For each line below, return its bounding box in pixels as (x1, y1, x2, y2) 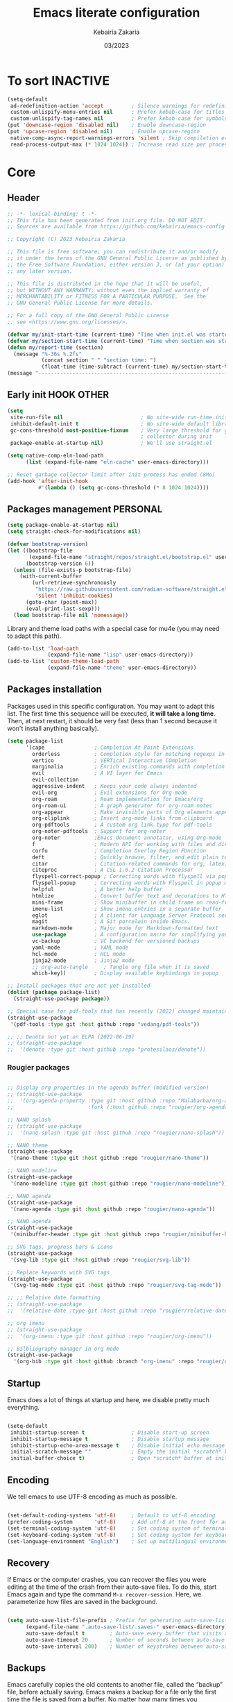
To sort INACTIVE (7, 73, 110, 88)
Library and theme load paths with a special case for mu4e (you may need (7, 624, 220, 632)
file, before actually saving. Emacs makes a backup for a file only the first (7, 1688, 217, 1696)
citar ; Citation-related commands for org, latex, (32, 860, 228, 867)
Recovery (7, 1557, 50, 1569)
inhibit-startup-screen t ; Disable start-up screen (10, 1429, 209, 1436)
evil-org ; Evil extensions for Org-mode (32, 789, 188, 796)
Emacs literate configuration (33, 5, 200, 21)
